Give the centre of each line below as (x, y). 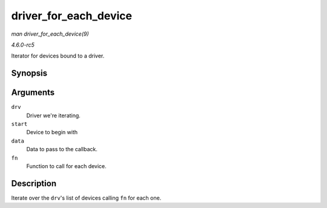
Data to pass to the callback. (62, 149)
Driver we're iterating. (54, 115)
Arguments (33, 93)
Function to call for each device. (67, 166)
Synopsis (29, 73)
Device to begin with (52, 132)
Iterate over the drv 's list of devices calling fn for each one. (86, 198)
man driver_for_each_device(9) (50, 34)
